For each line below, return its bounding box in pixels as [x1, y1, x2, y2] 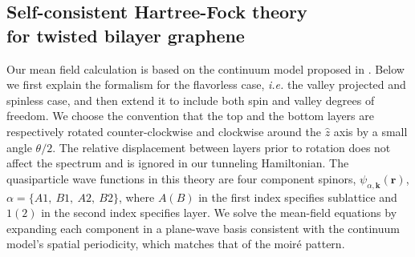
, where [118, 188, 155, 205]
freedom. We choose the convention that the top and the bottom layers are [6, 107, 374, 124]
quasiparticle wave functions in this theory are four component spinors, [6, 170, 356, 187]
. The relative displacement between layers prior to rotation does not [52, 139, 391, 155]
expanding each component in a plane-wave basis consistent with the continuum [6, 219, 400, 236]
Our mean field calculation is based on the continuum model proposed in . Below [6, 60, 405, 77]
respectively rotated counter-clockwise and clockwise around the [6, 122, 321, 139]
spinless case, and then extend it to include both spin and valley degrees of [6, 91, 375, 108]
